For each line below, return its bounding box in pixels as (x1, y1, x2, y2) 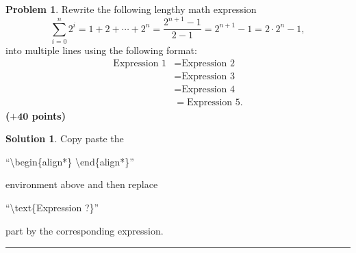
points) (31, 108, 66, 122)
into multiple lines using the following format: (5, 42, 197, 57)
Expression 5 (186, 97, 240, 107)
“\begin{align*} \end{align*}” (5, 154, 134, 168)
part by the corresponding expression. (5, 223, 164, 237)
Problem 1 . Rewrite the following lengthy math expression (5, 2, 257, 16)
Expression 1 (113, 58, 167, 68)
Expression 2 (181, 58, 235, 68)
